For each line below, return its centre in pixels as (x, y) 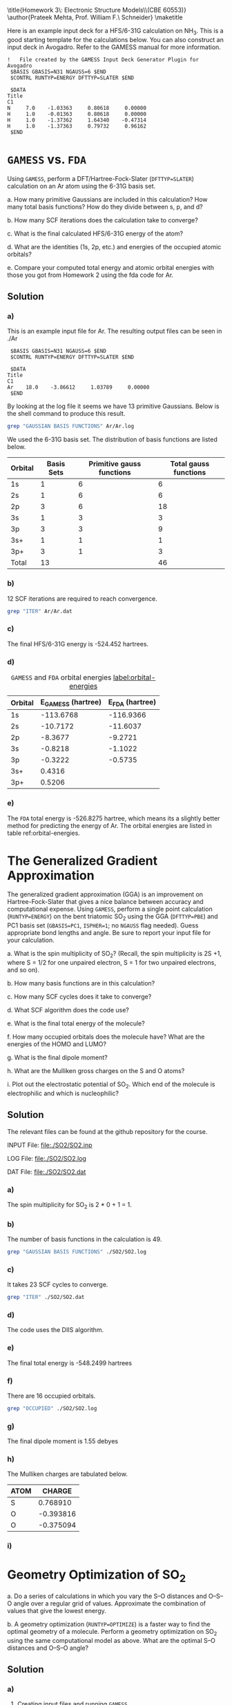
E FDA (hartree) (132, 703)
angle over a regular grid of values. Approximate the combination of (110, 1603)
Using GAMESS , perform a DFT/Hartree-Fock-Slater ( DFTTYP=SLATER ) (101, 178)
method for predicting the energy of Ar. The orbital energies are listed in (109, 825)
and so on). (23, 970)
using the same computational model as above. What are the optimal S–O (111, 1640)
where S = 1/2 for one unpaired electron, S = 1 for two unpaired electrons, (112, 963)
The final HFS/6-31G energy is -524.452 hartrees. (78, 644)
